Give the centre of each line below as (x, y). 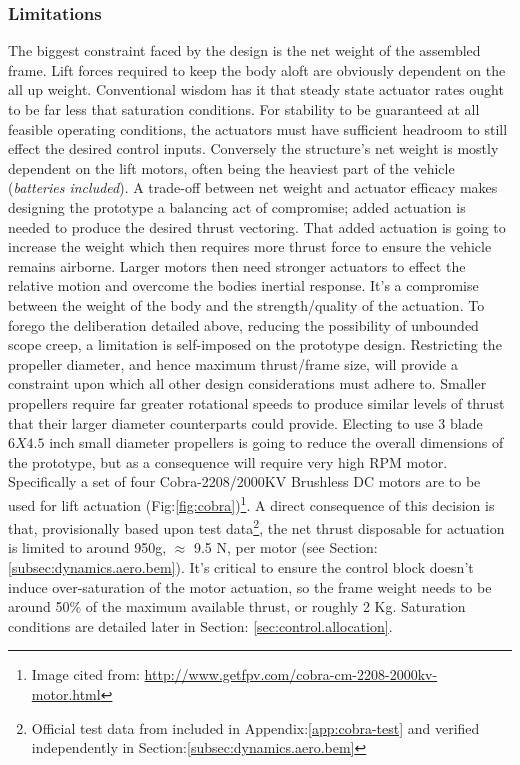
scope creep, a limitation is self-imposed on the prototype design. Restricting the (255, 344)
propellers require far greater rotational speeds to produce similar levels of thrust (256, 402)
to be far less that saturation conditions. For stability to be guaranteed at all (244, 109)
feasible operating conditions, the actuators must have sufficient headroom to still (258, 128)
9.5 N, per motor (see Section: (285, 547)
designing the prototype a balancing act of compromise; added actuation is (237, 206)
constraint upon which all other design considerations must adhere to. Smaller (247, 383)
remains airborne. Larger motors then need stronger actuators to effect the (237, 265)
